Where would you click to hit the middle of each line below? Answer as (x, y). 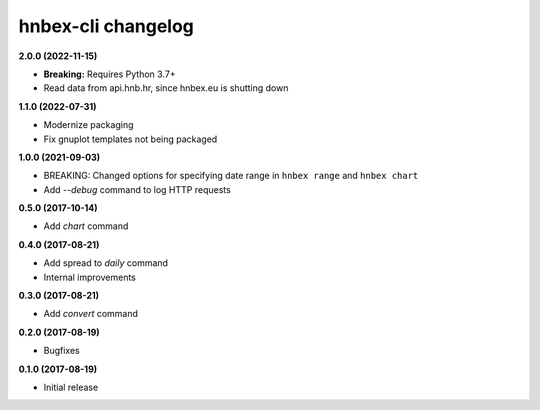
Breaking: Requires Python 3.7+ (109, 74)
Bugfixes (61, 351)
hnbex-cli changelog (106, 26)
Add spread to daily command (106, 263)
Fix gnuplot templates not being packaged (130, 139)
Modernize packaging (88, 125)
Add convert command (91, 314)
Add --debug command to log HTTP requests (137, 189)
